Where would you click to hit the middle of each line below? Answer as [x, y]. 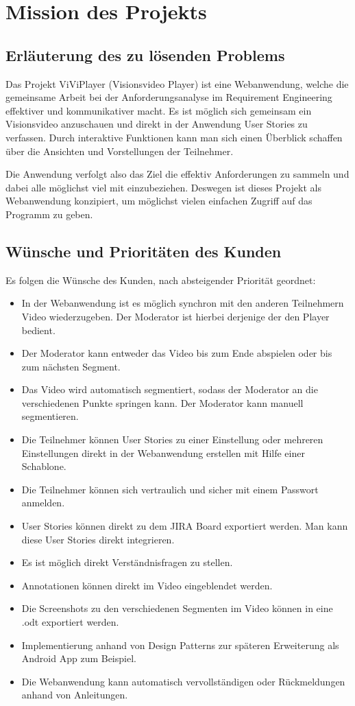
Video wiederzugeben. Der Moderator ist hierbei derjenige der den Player [175, 316]
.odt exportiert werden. [70, 622]
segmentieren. [50, 416]
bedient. [38, 330]
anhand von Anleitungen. [75, 695]
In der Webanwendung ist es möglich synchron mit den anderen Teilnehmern [183, 303]
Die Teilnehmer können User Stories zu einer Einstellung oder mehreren [172, 439]
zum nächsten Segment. [71, 366]
